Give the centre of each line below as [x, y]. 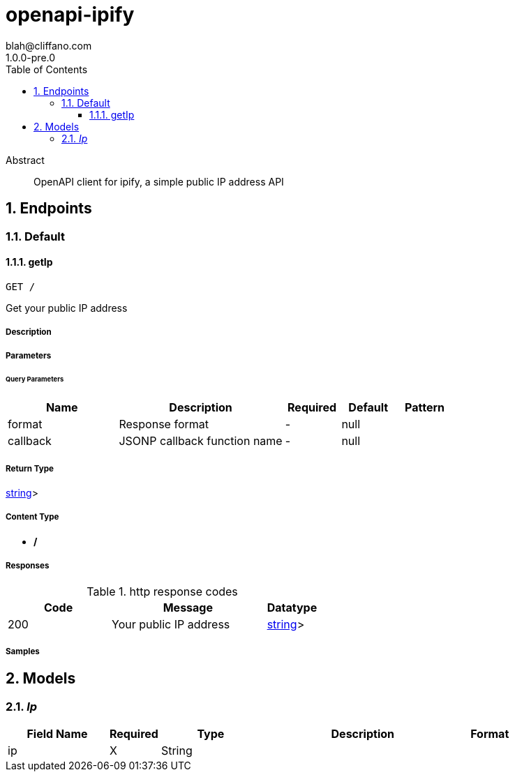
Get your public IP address [67, 308]
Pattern [425, 408]
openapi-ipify [70, 15]
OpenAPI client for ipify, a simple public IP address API [159, 181]
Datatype [292, 607]
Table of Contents [47, 69]
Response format [164, 424]
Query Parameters [35, 379]
